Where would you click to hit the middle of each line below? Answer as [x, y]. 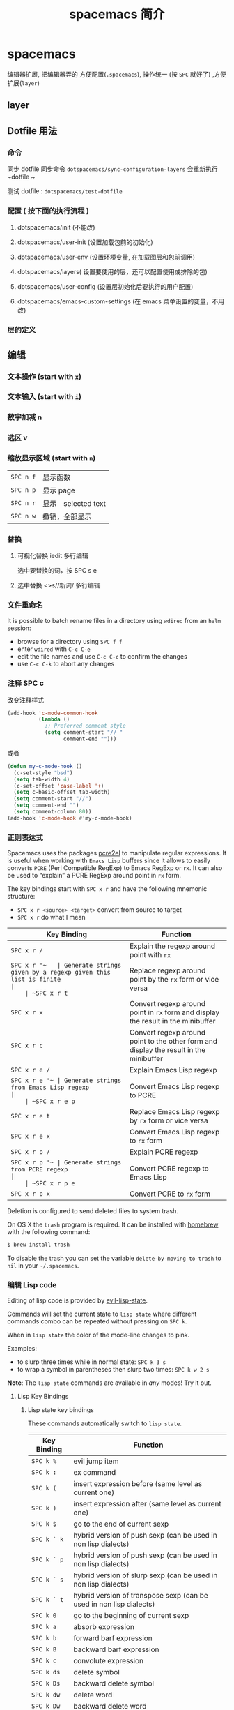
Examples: [22, 1349]
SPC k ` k [47, 1540]
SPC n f [23, 477]
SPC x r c [27, 1046]
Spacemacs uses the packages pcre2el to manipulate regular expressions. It [117, 853]
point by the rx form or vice [174, 980]
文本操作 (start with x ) [45, 376]
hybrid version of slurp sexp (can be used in [146, 1575]
